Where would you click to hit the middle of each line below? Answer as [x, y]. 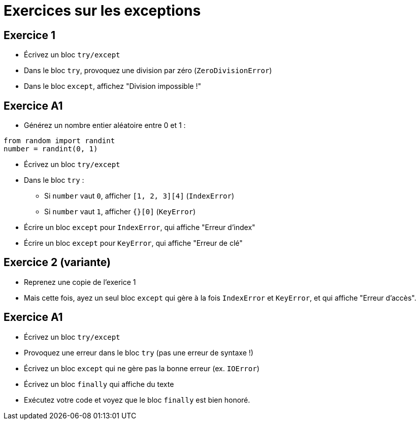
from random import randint [59, 141]
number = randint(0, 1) [51, 149]
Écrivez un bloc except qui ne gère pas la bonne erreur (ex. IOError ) [142, 368]
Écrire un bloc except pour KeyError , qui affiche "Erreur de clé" [133, 243]
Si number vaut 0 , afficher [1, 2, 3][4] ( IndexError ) [139, 196]
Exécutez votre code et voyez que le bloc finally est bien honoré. [137, 400]
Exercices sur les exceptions [102, 11]
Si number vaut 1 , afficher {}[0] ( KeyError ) [120, 212]
